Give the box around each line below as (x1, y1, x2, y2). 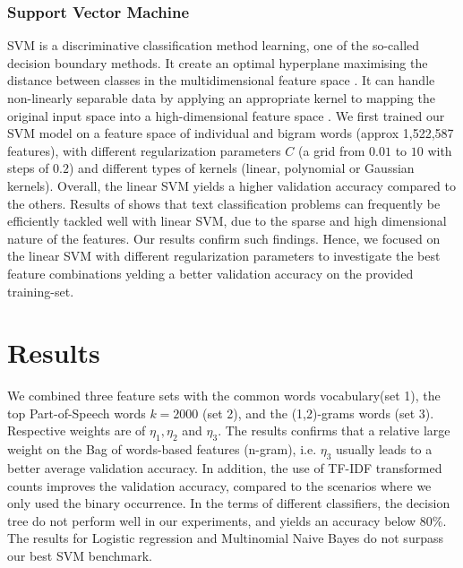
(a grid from (298, 141, 365, 159)
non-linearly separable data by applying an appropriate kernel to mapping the (7, 89, 435, 107)
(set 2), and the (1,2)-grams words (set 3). (202, 403, 434, 422)
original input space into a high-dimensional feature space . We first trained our (7, 106, 445, 125)
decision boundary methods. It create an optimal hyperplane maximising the (7, 53, 428, 72)
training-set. (7, 281, 74, 300)
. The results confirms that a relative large (218, 421, 450, 440)
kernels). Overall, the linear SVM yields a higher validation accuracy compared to (7, 176, 456, 194)
